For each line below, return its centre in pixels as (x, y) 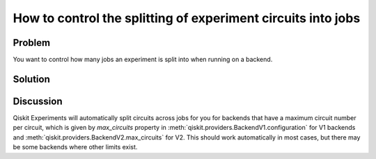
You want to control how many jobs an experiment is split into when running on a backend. (143, 60)
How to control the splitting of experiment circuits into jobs (187, 18)
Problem (32, 43)
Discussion (38, 101)
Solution (31, 79)
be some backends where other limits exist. (75, 147)
